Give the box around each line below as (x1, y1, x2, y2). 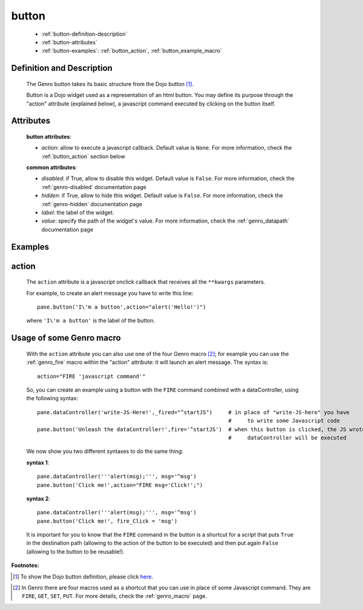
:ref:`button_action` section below (41, 152, 125, 160)
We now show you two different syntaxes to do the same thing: (26, 447, 184, 455)
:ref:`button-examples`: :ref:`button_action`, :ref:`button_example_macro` (41, 47, 223, 55)
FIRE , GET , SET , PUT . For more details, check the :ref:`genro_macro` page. (22, 592, 207, 600)
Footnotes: (11, 561, 39, 569)
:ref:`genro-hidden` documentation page (41, 200, 142, 207)
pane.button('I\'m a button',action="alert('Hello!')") (37, 304, 206, 310)
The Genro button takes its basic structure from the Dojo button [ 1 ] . (26, 80, 194, 87)
